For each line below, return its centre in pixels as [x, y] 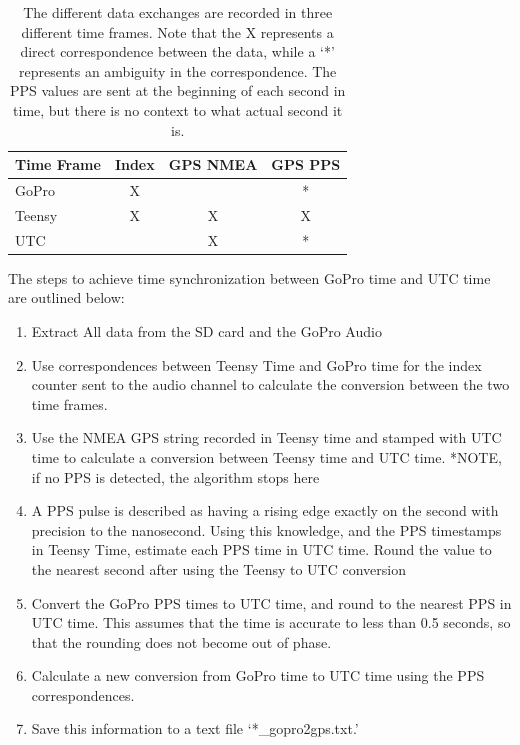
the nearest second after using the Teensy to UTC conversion [218, 568]
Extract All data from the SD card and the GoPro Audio [206, 330]
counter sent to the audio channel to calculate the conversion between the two [270, 384]
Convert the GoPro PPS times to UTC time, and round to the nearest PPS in [271, 602]
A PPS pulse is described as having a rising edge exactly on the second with [265, 510]
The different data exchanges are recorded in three [178, 12]
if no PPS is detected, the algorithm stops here [175, 476]
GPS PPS [306, 164]
